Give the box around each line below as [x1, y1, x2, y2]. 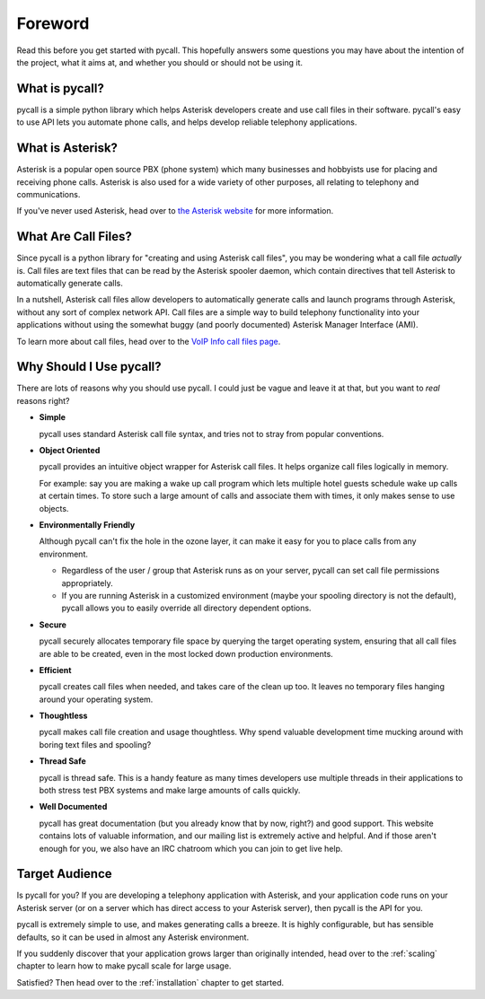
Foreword [16, 13, 90, 33]
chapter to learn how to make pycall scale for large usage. [16, 960, 232, 971]
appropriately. [61, 577, 114, 588]
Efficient [39, 664, 72, 675]
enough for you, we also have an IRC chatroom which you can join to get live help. [39, 843, 343, 854]
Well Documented [39, 802, 108, 812]
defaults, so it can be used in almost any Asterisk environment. [16, 932, 250, 942]
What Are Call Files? [16, 229, 132, 244]
